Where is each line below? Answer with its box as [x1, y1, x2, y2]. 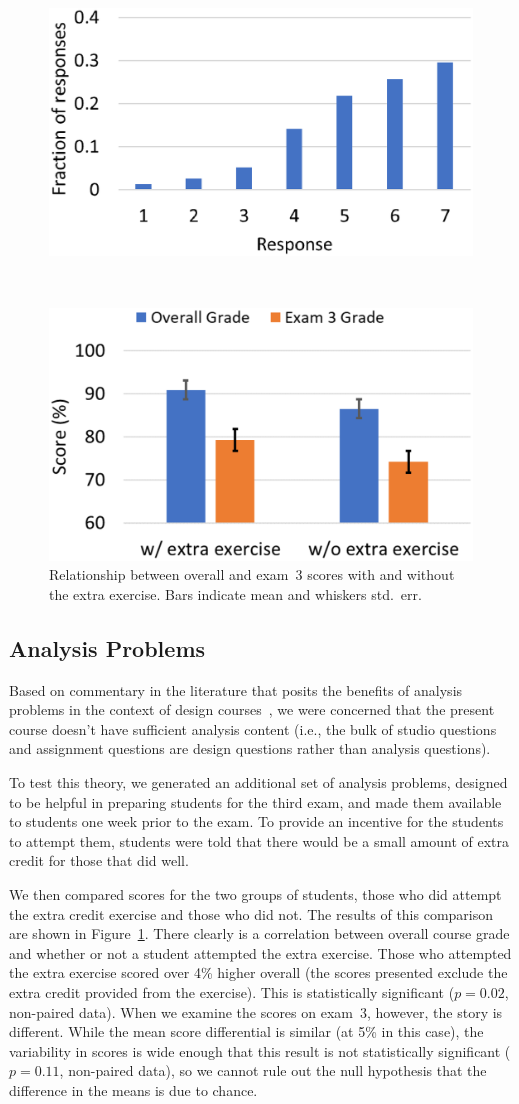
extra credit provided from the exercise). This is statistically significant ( [9, 981, 455, 1002]
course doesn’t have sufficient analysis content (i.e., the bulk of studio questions [9, 718, 497, 739]
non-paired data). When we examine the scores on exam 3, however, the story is [9, 1001, 503, 1022]
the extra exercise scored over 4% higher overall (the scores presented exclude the [9, 962, 508, 983]
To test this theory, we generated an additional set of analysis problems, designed [9, 771, 508, 792]
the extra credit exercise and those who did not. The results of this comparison [9, 903, 494, 924]
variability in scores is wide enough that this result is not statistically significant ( [9, 1040, 511, 1061]
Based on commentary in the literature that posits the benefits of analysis [9, 679, 463, 700]
